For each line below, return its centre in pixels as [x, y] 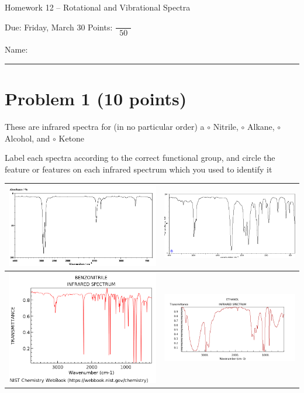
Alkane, [261, 126]
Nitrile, [226, 126]
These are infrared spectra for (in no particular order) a [105, 126]
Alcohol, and [27, 138]
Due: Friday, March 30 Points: [59, 27]
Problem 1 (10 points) [96, 98]
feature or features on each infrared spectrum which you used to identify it [139, 169]
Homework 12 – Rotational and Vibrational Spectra [98, 7]
